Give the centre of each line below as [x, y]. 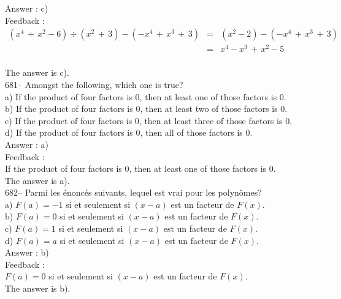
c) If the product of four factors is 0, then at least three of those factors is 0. [149, 120]
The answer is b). [38, 288]
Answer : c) [27, 8]
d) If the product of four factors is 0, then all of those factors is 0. [129, 132]
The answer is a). [37, 180]
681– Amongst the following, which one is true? [94, 84]
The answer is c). [37, 72]
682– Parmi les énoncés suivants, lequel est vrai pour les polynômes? [133, 192]
